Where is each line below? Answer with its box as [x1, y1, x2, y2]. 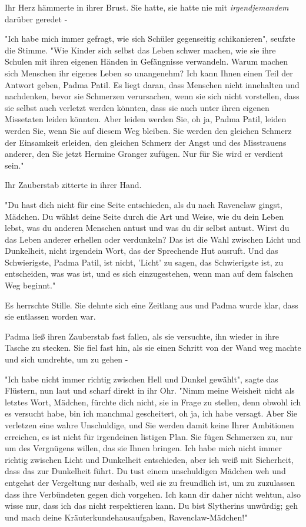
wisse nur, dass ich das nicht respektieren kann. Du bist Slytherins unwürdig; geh [5, 499, 298, 512]
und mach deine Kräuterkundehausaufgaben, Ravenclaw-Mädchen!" [5, 511, 248, 523]
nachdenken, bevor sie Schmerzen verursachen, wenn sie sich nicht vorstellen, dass [5, 90, 300, 102]
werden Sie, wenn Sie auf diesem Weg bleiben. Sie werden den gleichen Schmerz [5, 124, 292, 136]
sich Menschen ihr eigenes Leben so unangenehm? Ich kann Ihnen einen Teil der [5, 66, 293, 79]
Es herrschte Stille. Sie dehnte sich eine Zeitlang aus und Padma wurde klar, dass [5, 298, 298, 311]
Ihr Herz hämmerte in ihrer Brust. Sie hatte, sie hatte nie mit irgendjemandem [5, 1, 289, 13]
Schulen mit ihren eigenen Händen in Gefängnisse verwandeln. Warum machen [5, 55, 288, 68]
